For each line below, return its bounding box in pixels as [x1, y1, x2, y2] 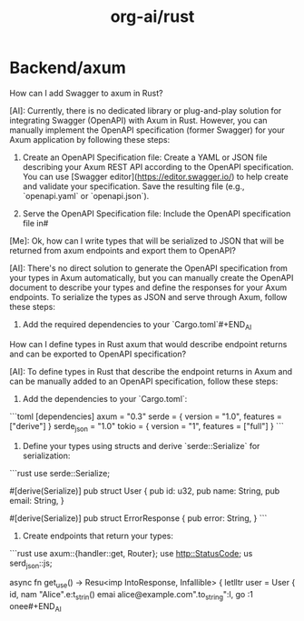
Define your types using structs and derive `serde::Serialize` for [22, 440, 260, 451]
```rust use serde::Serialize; [9, 467, 111, 478]
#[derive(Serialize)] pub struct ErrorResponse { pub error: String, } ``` [9, 512, 268, 524]
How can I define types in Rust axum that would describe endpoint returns [9, 338, 288, 349]
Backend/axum [9, 57, 126, 78]
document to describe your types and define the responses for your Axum [9, 282, 288, 293]
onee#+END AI [9, 600, 62, 614]
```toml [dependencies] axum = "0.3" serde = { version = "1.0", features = [9, 411, 283, 422]
